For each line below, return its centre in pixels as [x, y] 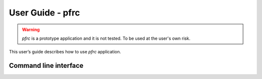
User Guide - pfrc [44, 13]
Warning [31, 30]
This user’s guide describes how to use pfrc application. [65, 52]
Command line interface [46, 66]
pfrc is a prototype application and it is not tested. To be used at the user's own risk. [106, 38]
